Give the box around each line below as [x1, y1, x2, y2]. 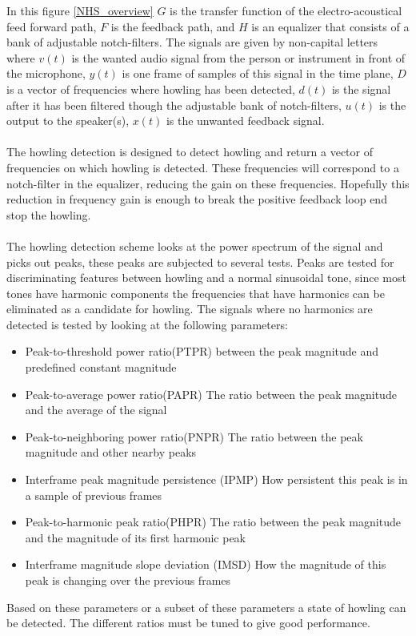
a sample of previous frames [25, 486, 162, 503]
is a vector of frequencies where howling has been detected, [6, 80, 295, 97]
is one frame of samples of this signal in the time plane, [122, 65, 394, 82]
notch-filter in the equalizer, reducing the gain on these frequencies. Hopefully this [6, 175, 410, 191]
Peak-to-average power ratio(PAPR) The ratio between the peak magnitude [25, 385, 397, 402]
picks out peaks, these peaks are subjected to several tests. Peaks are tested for [6, 253, 394, 270]
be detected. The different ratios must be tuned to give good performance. [6, 614, 370, 631]
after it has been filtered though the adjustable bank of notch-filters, [6, 96, 342, 113]
